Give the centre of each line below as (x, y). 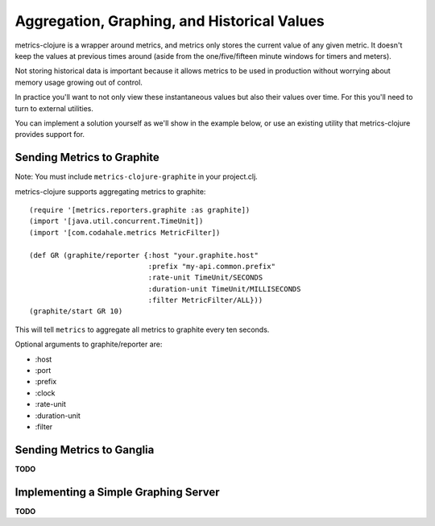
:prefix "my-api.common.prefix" (211, 266)
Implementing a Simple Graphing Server (118, 492)
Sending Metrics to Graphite (87, 157)
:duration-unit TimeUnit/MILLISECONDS (224, 289)
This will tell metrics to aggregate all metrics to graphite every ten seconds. (142, 329)
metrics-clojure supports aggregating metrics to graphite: (110, 191)
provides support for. (50, 135)
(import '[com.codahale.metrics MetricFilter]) (125, 232)
